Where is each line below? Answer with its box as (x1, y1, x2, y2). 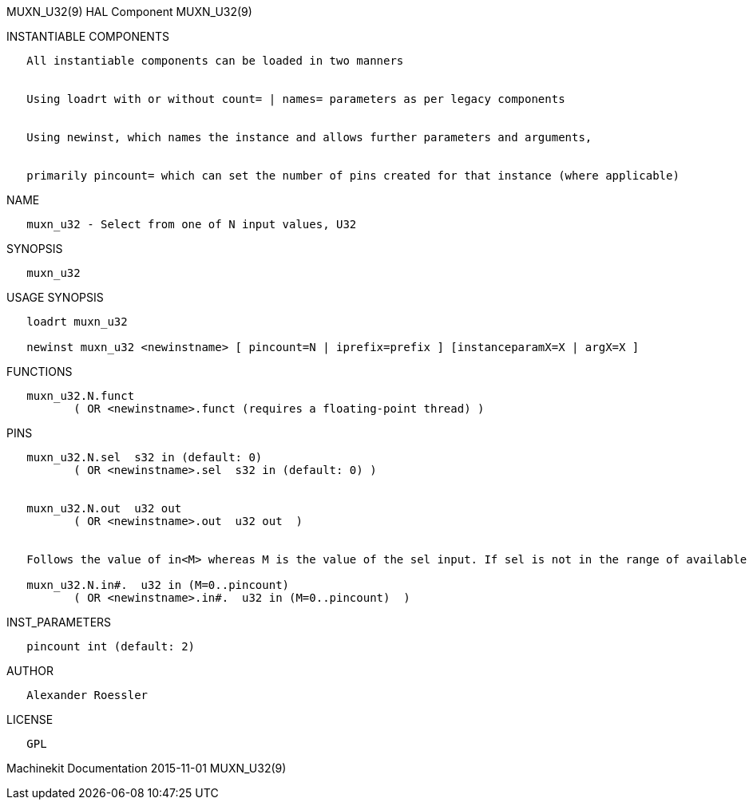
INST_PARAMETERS (6, 615, 112, 629)
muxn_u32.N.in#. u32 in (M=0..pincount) (26, 579, 290, 591)
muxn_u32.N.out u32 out (26, 502, 182, 515)
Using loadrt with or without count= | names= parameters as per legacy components (26, 93, 565, 105)
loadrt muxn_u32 (26, 315, 128, 328)
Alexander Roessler (26, 689, 149, 701)
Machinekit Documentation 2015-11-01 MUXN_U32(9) (6, 761, 287, 775)
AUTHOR (6, 664, 54, 678)
